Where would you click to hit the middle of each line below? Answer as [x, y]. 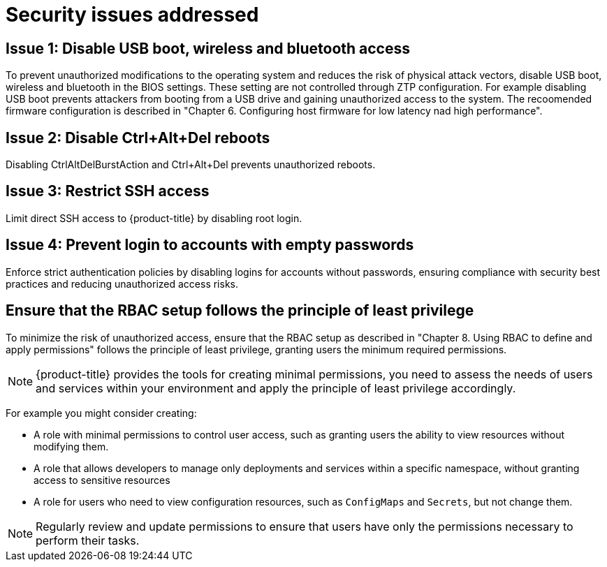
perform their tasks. [88, 540]
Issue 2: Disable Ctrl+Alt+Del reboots [138, 138]
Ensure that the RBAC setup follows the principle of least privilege [240, 311]
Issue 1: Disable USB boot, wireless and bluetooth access [208, 48]
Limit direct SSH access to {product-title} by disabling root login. [154, 218]
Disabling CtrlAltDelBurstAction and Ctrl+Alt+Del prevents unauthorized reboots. [191, 165]
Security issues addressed [132, 15]
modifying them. [71, 446]
